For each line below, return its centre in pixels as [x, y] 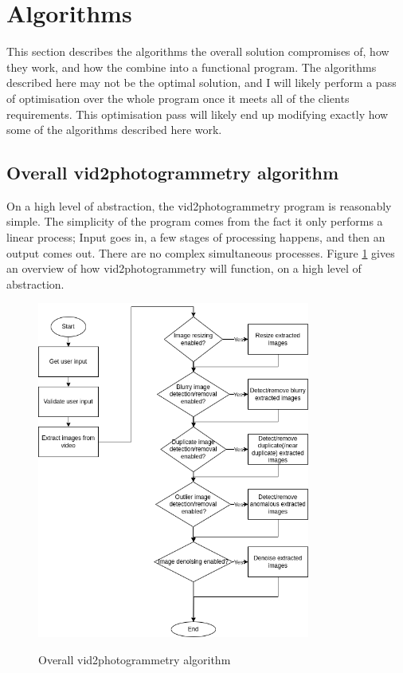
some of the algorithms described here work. [114, 130]
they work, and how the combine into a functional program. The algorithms [192, 67]
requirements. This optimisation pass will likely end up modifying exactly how [198, 114]
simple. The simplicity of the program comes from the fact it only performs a [195, 221]
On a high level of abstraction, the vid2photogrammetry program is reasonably [199, 205]
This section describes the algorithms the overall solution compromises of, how [198, 51]
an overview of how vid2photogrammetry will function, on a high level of [184, 268]
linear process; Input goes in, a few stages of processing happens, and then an [196, 237]
